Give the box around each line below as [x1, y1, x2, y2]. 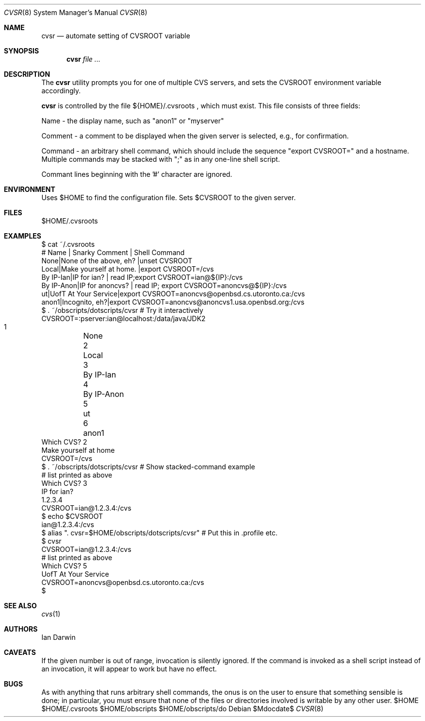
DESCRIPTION [4, 70, 50, 78]
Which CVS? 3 [41, 479, 87, 487]
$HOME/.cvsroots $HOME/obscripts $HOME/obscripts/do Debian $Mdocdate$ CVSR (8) [41, 704, 324, 713]
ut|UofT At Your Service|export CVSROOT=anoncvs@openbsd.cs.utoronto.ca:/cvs [41, 290, 305, 298]
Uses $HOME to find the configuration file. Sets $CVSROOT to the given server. [41, 193, 296, 202]
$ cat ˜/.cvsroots [41, 240, 95, 248]
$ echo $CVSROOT [41, 512, 103, 520]
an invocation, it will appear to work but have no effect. [41, 665, 217, 673]
